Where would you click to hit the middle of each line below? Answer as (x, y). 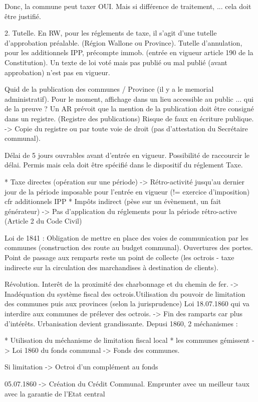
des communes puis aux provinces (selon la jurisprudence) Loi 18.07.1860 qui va (127, 304)
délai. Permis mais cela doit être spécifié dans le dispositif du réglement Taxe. (124, 165)
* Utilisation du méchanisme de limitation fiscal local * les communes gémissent (127, 340)
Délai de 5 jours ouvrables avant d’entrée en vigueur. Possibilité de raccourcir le (127, 155)
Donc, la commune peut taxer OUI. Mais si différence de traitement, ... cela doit (128, 6)
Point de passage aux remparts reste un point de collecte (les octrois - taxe (119, 257)
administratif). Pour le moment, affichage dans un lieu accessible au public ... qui (129, 98)
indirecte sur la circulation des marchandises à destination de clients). (111, 267)
